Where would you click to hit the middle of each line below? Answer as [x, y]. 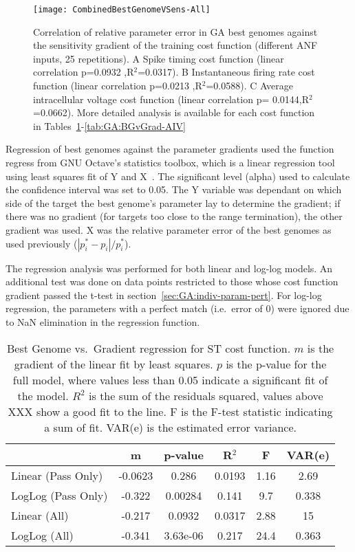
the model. [43, 395]
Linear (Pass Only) [57, 475]
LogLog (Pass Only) [60, 495]
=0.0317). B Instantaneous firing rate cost [226, 72]
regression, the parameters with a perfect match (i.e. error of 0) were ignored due [177, 308]
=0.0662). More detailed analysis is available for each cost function [174, 112]
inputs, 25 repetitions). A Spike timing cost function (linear [159, 58]
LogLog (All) [42, 535]
